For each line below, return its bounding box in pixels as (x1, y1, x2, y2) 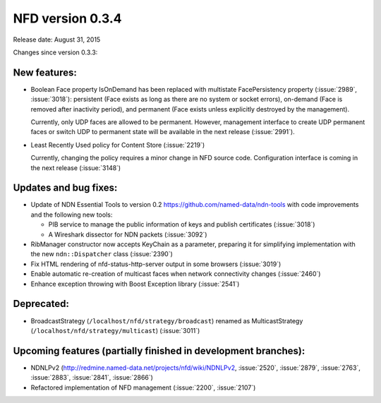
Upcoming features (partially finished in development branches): (13, 344, 306, 356)
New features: (13, 66, 77, 78)
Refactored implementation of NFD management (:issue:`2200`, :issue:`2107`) (30, 383, 256, 392)
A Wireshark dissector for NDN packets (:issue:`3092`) (48, 230, 207, 239)
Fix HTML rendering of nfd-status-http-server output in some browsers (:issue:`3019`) (30, 260, 282, 268)
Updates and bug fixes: (13, 182, 118, 194)
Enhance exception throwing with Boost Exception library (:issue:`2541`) (30, 279, 240, 288)
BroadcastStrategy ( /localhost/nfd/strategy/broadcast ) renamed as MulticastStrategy (30, 316, 303, 325)
